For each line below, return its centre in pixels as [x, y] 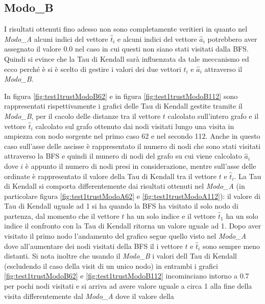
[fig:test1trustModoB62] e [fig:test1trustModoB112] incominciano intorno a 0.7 [127, 276]
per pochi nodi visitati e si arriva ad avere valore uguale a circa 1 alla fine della [128, 286]
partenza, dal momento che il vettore [62, 216]
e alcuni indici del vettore [157, 39]
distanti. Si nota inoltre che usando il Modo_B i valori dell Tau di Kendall [121, 256]
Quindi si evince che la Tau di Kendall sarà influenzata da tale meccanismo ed [127, 58]
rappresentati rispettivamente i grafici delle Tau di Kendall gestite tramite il [123, 106]
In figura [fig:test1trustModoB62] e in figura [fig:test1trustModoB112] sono [121, 96]
